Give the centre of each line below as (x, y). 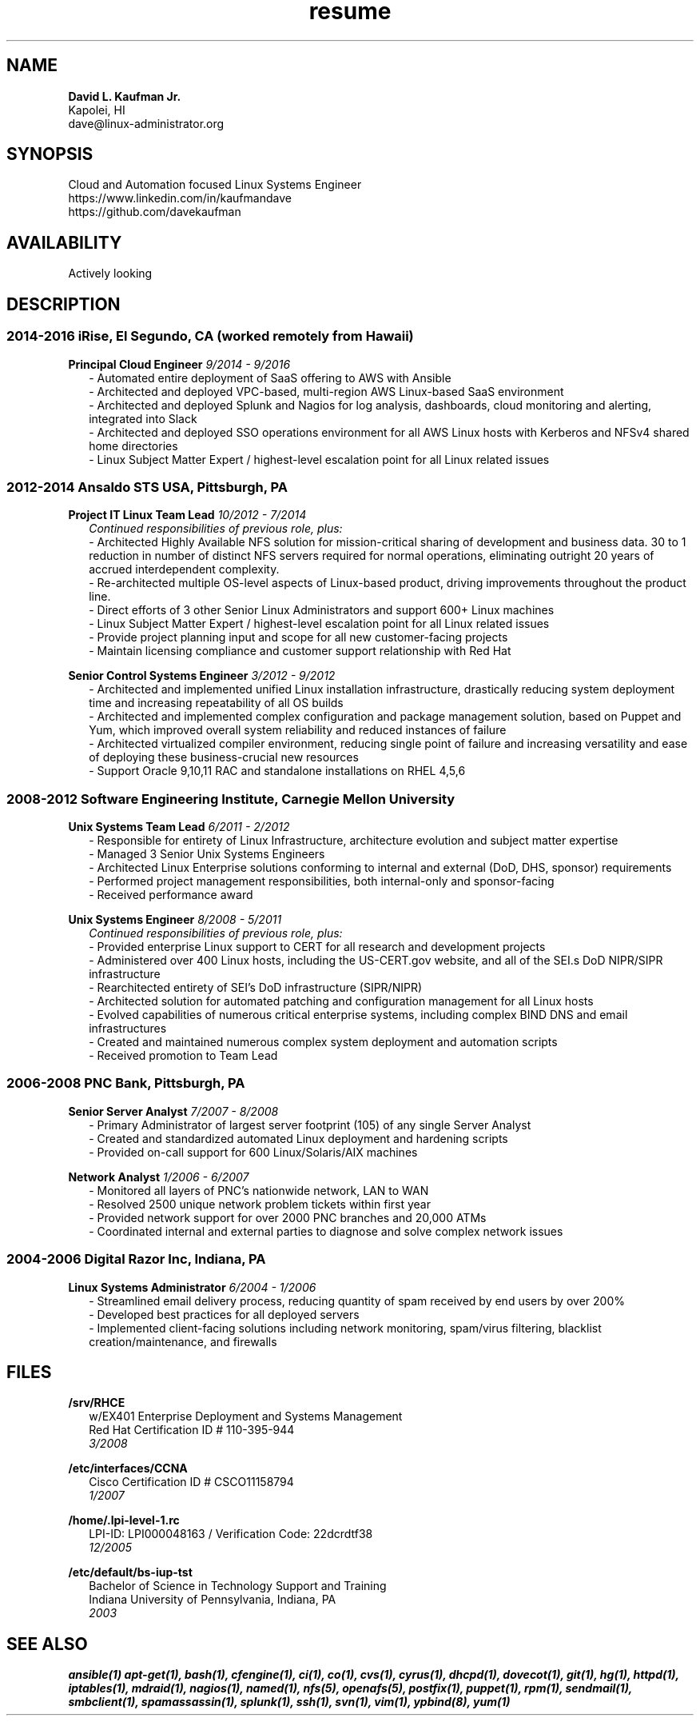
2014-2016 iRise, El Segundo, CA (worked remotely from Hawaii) (210, 336)
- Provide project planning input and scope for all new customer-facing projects (298, 637)
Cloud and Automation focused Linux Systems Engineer (215, 185)
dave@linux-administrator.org (146, 123)
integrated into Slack (143, 418)
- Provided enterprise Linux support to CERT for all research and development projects (317, 947)
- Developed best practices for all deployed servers (224, 1314)
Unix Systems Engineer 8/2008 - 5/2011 (175, 919)
